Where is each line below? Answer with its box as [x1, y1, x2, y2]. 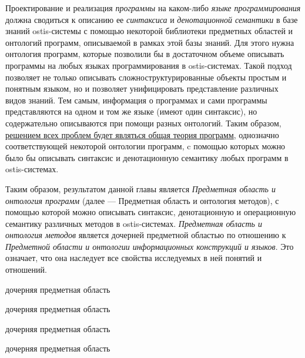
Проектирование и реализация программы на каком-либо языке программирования [5, 2, 301, 14]
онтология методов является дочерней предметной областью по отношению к [5, 229, 286, 241]
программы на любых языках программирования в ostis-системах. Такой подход [5, 59, 292, 71]
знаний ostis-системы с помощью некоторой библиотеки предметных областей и [5, 25, 293, 37]
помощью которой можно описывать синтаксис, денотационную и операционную [5, 206, 296, 218]
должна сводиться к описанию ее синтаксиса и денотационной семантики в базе [5, 13, 298, 25]
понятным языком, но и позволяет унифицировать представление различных [5, 82, 279, 95]
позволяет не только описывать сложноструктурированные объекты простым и [5, 71, 287, 83]
